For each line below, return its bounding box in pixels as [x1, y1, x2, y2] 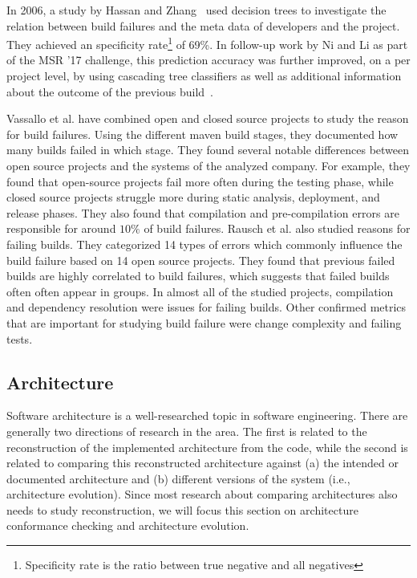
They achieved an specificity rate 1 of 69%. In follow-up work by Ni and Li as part [6, 34, 408, 52]
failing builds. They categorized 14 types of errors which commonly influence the [6, 235, 403, 252]
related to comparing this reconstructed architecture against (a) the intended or [6, 454, 399, 471]
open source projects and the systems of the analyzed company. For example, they [6, 157, 411, 173]
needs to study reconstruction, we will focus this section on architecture [6, 501, 358, 518]
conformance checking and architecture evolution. [6, 517, 249, 534]
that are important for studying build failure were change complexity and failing [6, 314, 402, 331]
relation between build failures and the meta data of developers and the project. [6, 17, 400, 34]
